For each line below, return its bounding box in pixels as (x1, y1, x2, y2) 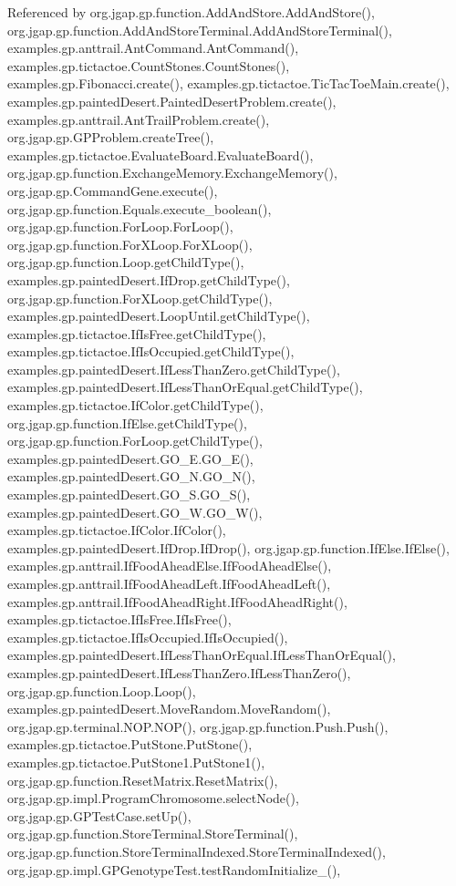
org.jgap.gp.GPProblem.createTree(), (7, 128, 214, 147)
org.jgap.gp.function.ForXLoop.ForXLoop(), (7, 234, 253, 253)
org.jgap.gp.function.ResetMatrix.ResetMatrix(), (7, 770, 278, 789)
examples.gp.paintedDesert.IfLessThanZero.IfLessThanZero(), (7, 663, 351, 682)
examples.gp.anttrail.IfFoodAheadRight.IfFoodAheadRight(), (7, 592, 347, 611)
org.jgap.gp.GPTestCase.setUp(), (7, 806, 192, 825)
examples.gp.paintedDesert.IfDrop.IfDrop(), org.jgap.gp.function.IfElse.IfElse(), (7, 538, 450, 557)
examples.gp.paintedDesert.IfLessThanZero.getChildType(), (7, 359, 340, 378)
